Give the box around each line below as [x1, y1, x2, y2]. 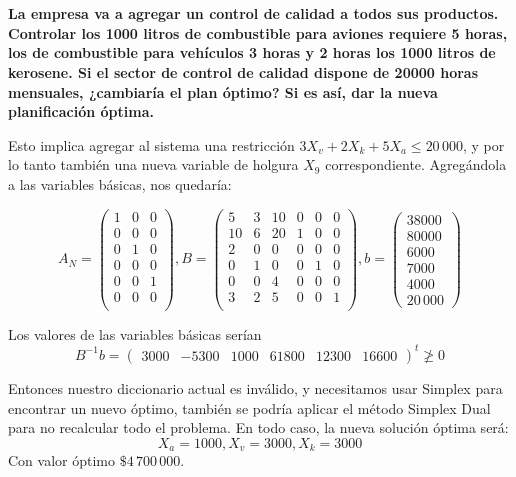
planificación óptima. [8, 101, 154, 122]
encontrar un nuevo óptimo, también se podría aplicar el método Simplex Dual [8, 397, 491, 418]
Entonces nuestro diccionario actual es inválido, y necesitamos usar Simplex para [8, 377, 503, 398]
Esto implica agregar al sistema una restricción [8, 134, 295, 155]
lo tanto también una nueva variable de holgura [8, 154, 299, 175]
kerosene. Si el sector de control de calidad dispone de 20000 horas [8, 61, 479, 82]
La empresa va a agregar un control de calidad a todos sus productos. [8, 3, 499, 24]
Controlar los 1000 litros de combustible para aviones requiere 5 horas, [8, 22, 508, 43]
